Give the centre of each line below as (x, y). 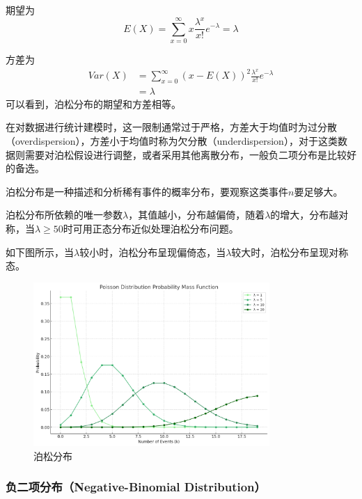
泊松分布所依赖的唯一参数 (64, 215)
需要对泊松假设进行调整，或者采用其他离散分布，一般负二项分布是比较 (186, 154)
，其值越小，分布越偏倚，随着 (197, 215)
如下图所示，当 (40, 252)
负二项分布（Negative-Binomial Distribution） (136, 487)
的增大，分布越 (305, 215)
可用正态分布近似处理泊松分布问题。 (156, 228)
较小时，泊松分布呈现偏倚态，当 (153, 252)
